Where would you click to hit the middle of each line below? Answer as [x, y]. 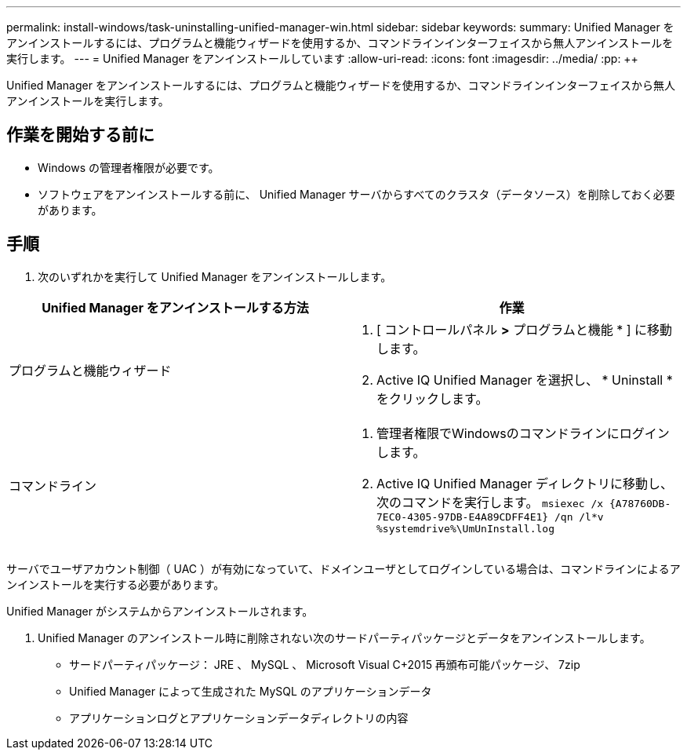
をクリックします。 [433, 398]
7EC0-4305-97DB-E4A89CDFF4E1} [463, 517]
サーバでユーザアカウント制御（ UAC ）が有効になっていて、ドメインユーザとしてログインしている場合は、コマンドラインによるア [343, 568]
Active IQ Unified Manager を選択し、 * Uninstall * [525, 380]
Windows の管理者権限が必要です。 [129, 167]
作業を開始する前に [80, 135]
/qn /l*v [579, 517]
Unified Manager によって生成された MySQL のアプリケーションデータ [251, 691]
